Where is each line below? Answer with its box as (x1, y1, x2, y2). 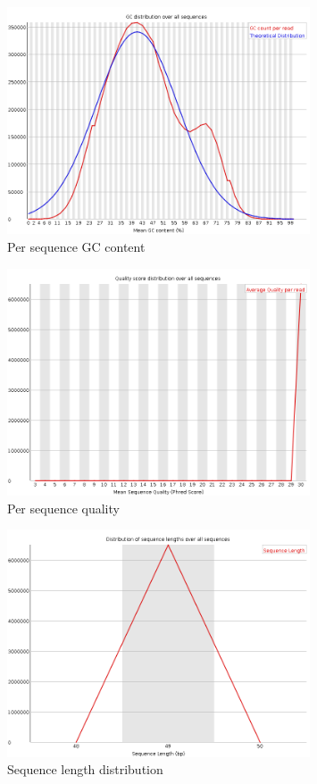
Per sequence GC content (7, 237, 146, 255)
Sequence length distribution (7, 760, 163, 779)
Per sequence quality (7, 498, 120, 517)
